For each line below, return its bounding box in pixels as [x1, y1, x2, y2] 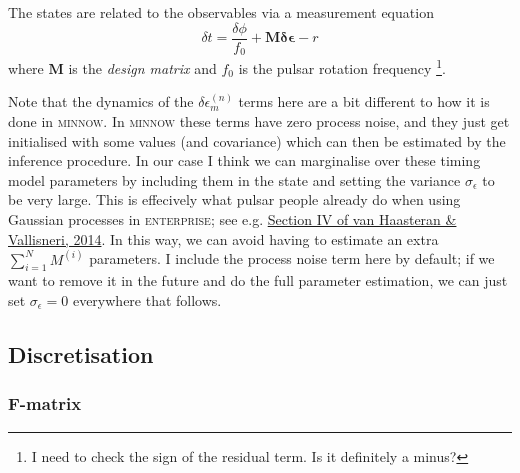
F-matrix [8, 391, 82, 416]
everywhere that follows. [72, 289, 222, 310]
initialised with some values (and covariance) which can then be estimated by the [8, 130, 506, 151]
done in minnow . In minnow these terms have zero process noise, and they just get [8, 110, 510, 131]
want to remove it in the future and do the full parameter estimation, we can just [8, 270, 508, 291]
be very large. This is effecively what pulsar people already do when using [8, 189, 461, 210]
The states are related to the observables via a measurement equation [8, 2, 434, 22]
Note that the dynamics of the [8, 91, 194, 112]
